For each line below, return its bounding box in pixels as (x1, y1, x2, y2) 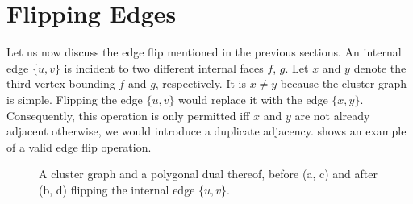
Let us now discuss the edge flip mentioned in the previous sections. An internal (6, 44, 402, 60)
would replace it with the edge (178, 90, 328, 107)
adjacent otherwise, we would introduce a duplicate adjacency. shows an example (6, 123, 407, 139)
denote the (353, 59, 407, 76)
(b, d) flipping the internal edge (39, 181, 195, 198)
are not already (294, 106, 370, 123)
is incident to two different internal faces (64, 59, 264, 76)
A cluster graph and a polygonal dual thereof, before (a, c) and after (39, 165, 378, 182)
